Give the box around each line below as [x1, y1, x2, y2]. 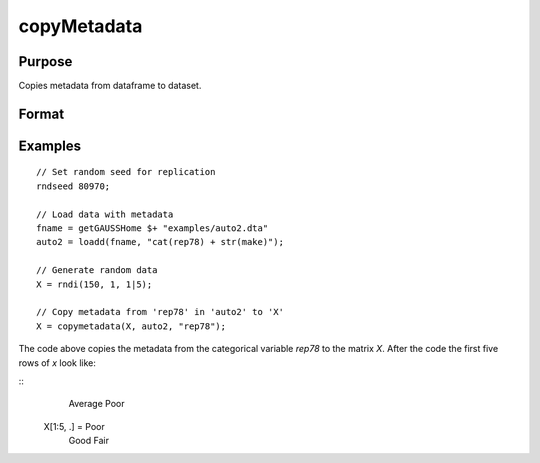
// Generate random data [36, 265, 158, 276]
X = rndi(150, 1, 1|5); [36, 278, 153, 290]
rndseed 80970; [36, 180, 111, 192]
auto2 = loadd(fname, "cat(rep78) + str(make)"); [36, 236, 285, 248]
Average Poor [68, 398, 125, 410]
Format [18, 105, 65, 122]
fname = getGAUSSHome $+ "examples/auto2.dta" [36, 223, 269, 234]
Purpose [18, 53, 73, 70]
